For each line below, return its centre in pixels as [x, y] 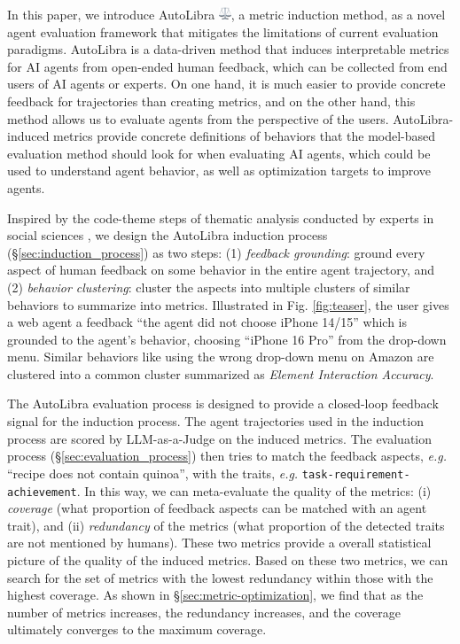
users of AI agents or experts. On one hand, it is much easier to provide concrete [226, 84]
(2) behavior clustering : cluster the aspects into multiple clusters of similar [209, 287]
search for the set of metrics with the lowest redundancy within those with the [220, 577]
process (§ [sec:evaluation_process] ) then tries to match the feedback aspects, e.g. [227, 456]
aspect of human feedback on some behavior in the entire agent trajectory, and [221, 270]
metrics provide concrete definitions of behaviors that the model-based [245, 136]
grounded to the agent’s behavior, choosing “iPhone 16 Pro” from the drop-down [227, 339]
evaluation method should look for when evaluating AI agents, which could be [219, 153]
